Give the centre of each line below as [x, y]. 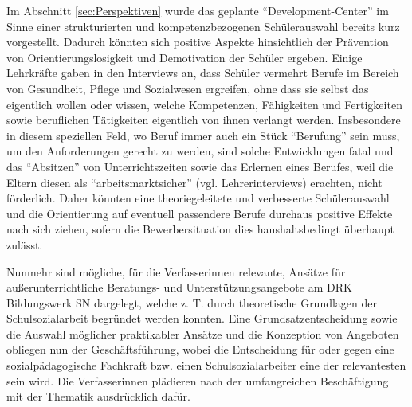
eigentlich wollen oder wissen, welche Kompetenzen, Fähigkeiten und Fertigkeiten [204, 104]
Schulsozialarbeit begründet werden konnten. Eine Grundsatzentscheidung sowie [202, 318]
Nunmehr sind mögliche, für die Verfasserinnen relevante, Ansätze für [176, 271]
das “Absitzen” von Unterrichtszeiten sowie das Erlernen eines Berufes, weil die [200, 166]
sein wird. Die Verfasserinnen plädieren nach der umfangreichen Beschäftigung [198, 380]
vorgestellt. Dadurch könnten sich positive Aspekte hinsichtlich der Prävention [198, 42]
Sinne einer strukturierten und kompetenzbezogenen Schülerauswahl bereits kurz [203, 26]
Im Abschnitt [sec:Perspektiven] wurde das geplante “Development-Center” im [198, 10]
